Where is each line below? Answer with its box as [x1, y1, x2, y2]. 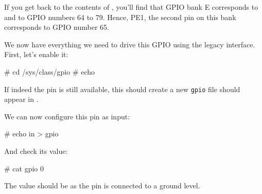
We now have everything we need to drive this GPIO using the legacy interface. [4, 39, 255, 49]
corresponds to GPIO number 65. [4, 22, 109, 32]
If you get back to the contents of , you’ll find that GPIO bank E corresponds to [4, 2, 258, 12]
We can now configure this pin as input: [4, 111, 130, 121]
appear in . [4, 94, 39, 104]
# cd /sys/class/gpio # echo [4, 66, 95, 77]
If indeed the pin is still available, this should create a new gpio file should [4, 83, 240, 94]
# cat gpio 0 [4, 163, 44, 173]
